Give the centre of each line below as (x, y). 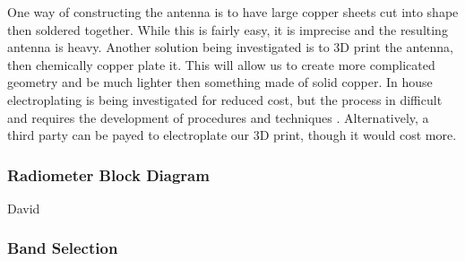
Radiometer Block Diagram (108, 174)
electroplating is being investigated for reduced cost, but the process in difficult (225, 99)
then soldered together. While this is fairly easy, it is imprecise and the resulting (228, 29)
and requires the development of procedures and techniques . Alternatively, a (218, 117)
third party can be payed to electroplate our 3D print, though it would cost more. (232, 135)
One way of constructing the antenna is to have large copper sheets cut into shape (233, 12)
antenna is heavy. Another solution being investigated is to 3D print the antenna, (231, 47)
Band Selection (63, 248)
